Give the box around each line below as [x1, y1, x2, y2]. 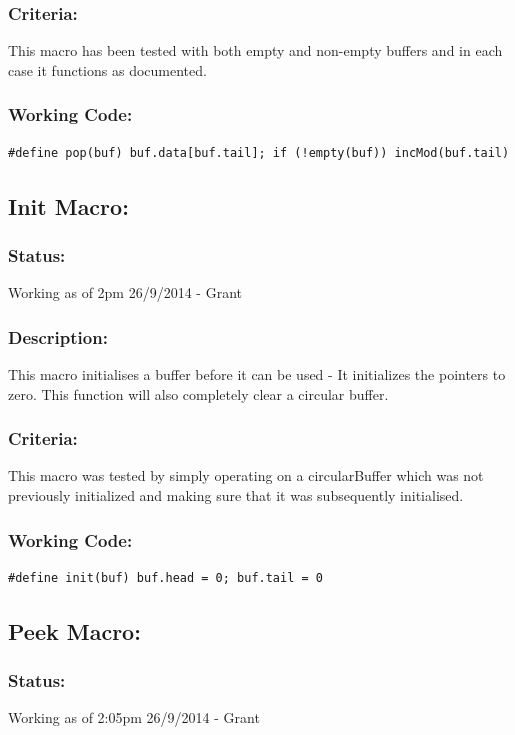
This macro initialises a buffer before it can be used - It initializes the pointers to [8, 364, 506, 385]
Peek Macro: [8, 615, 141, 646]
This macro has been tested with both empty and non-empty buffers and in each [8, 40, 503, 61]
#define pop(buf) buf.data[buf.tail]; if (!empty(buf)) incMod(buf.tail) [8, 145, 510, 160]
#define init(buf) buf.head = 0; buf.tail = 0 [8, 570, 323, 585]
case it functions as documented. [8, 59, 207, 80]
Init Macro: [8, 190, 129, 221]
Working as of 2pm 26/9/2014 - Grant [8, 282, 242, 303]
